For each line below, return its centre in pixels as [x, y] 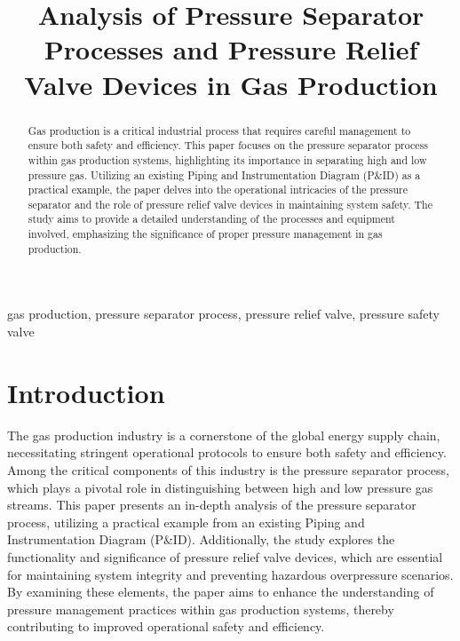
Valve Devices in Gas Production [231, 84]
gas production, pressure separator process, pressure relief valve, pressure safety [223, 314]
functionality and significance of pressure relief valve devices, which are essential [225, 556]
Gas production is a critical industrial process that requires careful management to [219, 130]
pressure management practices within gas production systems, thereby [201, 609]
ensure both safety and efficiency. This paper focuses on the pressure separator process [228, 145]
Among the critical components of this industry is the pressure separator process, [228, 469]
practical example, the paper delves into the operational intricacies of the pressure [218, 190]
